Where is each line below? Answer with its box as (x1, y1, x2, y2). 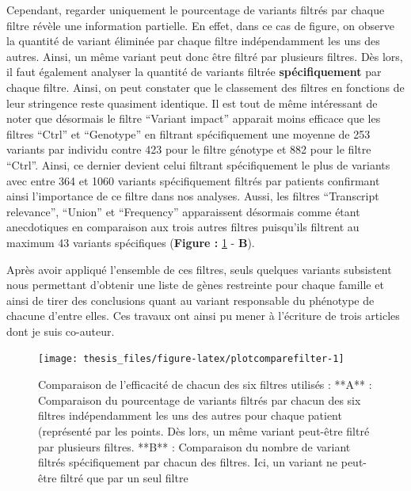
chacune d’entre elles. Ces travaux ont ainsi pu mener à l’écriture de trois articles (6, 307, 400, 324)
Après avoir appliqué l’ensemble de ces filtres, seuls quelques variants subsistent (6, 261, 392, 277)
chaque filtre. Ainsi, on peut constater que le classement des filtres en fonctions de (6, 78, 405, 95)
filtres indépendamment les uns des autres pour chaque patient (38, 407, 342, 424)
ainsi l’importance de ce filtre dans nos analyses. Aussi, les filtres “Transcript (6, 188, 379, 204)
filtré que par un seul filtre (60, 469, 188, 485)
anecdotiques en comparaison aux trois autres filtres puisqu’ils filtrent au (6, 219, 360, 235)
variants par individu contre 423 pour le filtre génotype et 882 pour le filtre (6, 141, 371, 158)
